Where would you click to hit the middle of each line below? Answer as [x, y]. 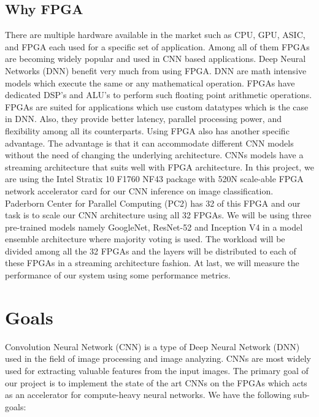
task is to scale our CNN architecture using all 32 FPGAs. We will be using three [158, 215]
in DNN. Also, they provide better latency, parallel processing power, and [143, 119]
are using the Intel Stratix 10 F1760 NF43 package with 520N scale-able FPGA [154, 179]
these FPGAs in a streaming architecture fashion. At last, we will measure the [152, 263]
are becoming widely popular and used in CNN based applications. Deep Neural [156, 59]
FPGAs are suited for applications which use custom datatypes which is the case [157, 106]
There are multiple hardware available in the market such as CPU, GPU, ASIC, [155, 35]
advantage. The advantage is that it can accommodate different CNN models [149, 143]
